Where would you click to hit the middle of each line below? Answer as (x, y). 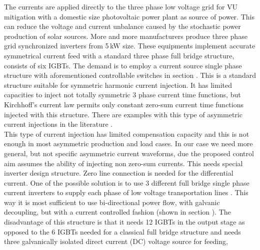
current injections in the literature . (58, 124)
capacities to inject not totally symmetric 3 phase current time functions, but (122, 95)
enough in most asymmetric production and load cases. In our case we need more (128, 143)
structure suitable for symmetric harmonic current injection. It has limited (118, 85)
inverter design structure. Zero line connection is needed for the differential (119, 173)
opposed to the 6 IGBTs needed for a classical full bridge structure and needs (122, 231)
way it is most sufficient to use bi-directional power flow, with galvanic (112, 202)
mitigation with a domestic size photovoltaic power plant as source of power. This (129, 16)
